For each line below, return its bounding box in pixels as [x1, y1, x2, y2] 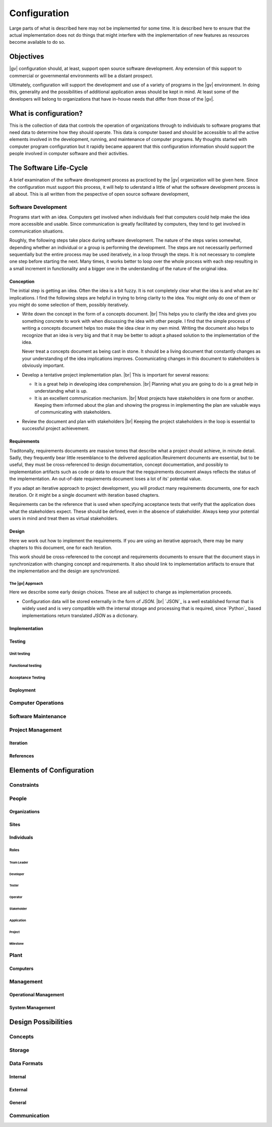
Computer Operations [9, 700, 64, 707]
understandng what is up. [34, 388, 88, 394]
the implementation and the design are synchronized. [9, 568, 120, 574]
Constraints [9, 782, 39, 789]
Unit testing [9, 651, 30, 656]
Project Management [9, 726, 62, 733]
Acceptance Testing [9, 675, 45, 681]
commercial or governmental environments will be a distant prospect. [9, 72, 154, 79]
